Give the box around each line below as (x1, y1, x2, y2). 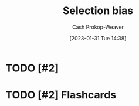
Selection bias (62, 4, 133, 18)
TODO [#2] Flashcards (5, 88, 117, 102)
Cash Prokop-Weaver (72, 23, 124, 30)
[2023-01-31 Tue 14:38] (69, 35, 127, 42)
